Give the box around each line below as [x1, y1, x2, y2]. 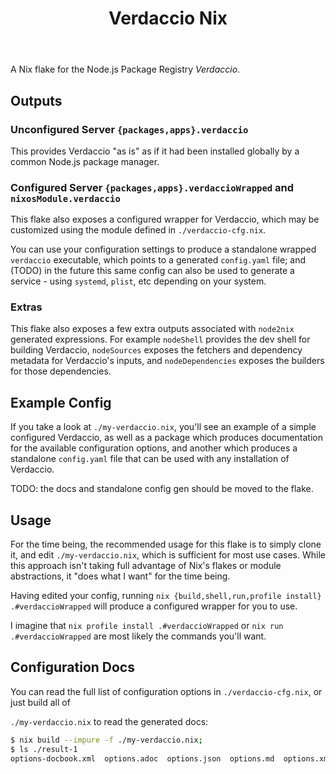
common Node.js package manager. [10, 155, 160, 167]
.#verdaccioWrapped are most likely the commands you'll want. [10, 630, 267, 642]
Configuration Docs [10, 659, 135, 676]
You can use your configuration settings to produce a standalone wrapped [10, 243, 317, 256]
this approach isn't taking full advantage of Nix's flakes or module [10, 560, 282, 572]
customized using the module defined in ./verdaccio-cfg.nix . [10, 224, 267, 236]
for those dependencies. [10, 365, 112, 377]
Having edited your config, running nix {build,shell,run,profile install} [10, 590, 322, 602]
